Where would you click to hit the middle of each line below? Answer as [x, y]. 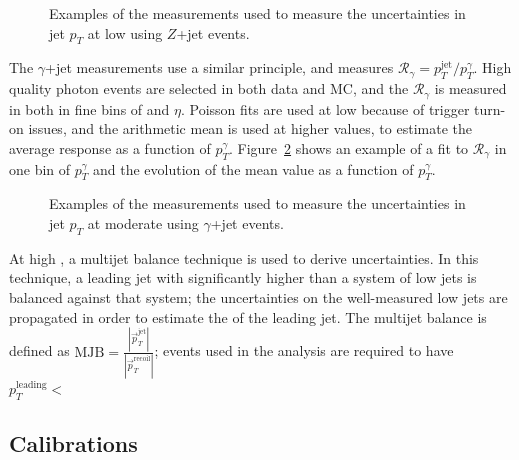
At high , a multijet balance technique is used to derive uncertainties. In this [244, 257]
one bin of [40, 168]
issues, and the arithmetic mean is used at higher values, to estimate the [250, 128]
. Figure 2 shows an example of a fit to [348, 147]
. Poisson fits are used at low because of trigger [325, 108]
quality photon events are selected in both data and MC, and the [209, 88]
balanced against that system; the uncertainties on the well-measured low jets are [258, 297]
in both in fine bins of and [89, 108]
